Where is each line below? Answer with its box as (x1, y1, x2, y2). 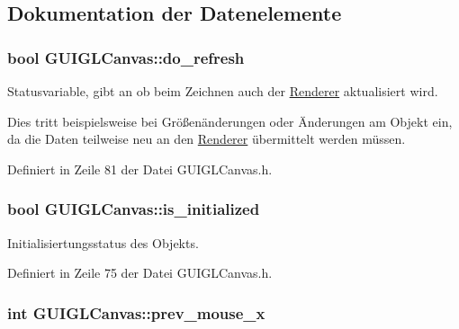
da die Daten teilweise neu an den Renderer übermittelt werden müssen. (7, 129, 406, 148)
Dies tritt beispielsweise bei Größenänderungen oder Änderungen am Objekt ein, (7, 111, 453, 130)
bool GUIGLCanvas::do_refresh (7, 46, 245, 68)
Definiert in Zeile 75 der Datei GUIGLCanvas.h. (7, 263, 273, 282)
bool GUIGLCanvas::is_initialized (7, 198, 260, 220)
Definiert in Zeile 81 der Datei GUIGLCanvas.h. (7, 159, 273, 178)
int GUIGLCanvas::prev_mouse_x (7, 301, 265, 324)
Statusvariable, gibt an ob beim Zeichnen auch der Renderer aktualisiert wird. (7, 82, 438, 100)
